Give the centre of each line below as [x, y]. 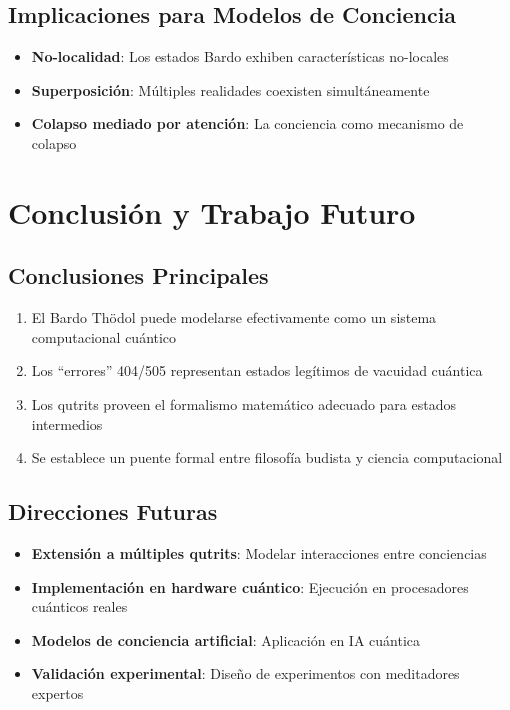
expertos [57, 692]
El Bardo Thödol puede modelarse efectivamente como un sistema [234, 317]
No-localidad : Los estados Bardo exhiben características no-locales [240, 56]
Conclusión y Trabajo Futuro [212, 211]
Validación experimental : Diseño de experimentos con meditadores [245, 673]
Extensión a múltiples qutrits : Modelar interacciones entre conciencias [259, 552]
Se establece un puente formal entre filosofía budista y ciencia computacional [267, 457]
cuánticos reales [79, 606]
